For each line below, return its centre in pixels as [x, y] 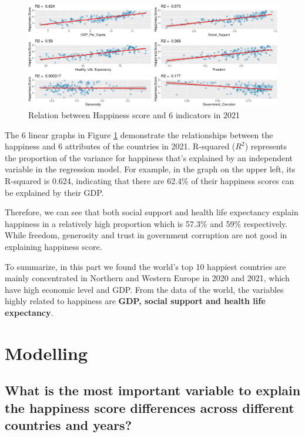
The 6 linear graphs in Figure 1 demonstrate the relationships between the [139, 134]
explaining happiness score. [53, 247]
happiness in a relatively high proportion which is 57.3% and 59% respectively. [146, 223]
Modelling [46, 353]
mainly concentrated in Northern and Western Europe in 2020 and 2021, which [147, 278]
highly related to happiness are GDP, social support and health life [135, 301]
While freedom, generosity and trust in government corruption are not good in [146, 235]
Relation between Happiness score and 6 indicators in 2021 [134, 115]
